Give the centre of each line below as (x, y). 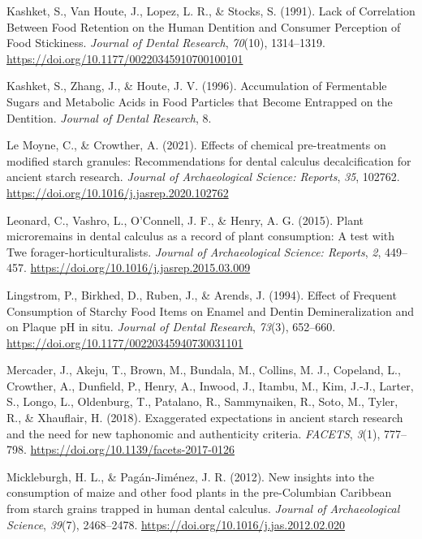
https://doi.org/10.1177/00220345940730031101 (125, 342)
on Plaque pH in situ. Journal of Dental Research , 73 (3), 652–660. (171, 327)
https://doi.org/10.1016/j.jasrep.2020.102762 (118, 192)
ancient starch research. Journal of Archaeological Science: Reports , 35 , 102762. (203, 177)
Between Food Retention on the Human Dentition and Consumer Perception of (204, 26)
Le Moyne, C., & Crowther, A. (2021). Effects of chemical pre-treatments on (196, 145)
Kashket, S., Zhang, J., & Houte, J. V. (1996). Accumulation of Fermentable (197, 86)
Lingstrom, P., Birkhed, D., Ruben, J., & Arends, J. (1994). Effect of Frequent (202, 294)
